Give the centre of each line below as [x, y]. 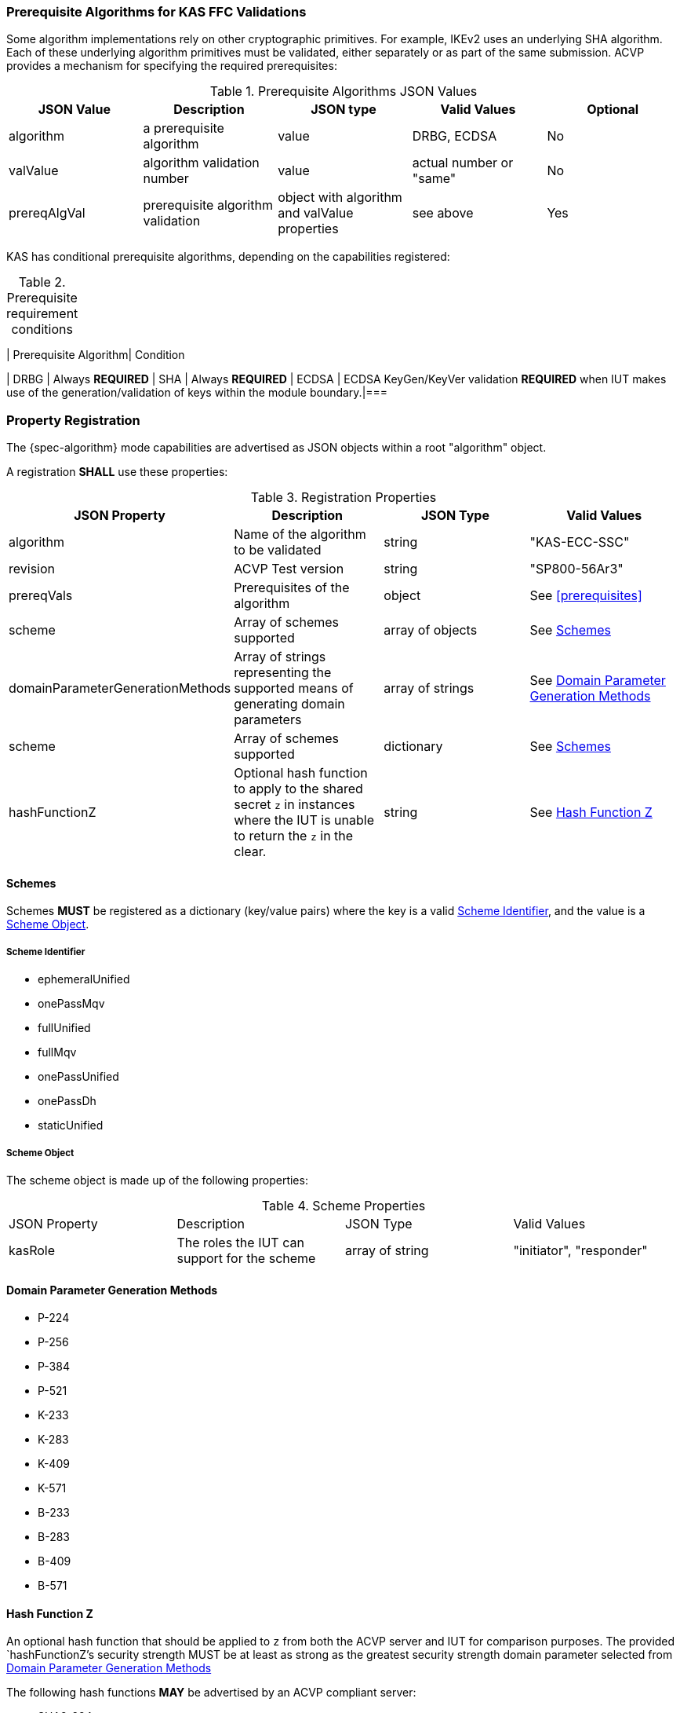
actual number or [463, 163]
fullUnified [64, 1028]
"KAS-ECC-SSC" [580, 542]
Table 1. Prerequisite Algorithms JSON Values [344, 92]
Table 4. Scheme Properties [344, 1205]
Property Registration [73, 420]
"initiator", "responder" [580, 1250]
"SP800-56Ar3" [576, 569]
